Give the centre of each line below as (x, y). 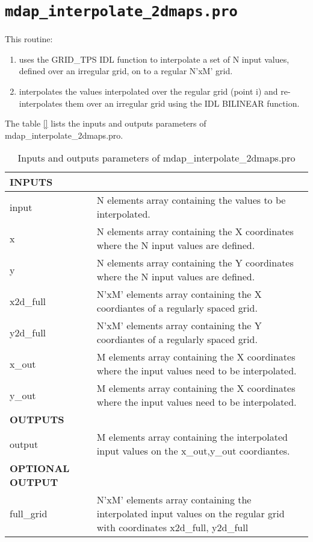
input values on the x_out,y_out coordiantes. (193, 451)
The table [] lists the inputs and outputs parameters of (106, 123)
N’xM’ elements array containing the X (179, 294)
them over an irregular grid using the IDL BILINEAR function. (182, 103)
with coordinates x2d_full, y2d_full (172, 528)
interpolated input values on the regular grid (191, 514)
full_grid (29, 514)
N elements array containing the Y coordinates (195, 263)
